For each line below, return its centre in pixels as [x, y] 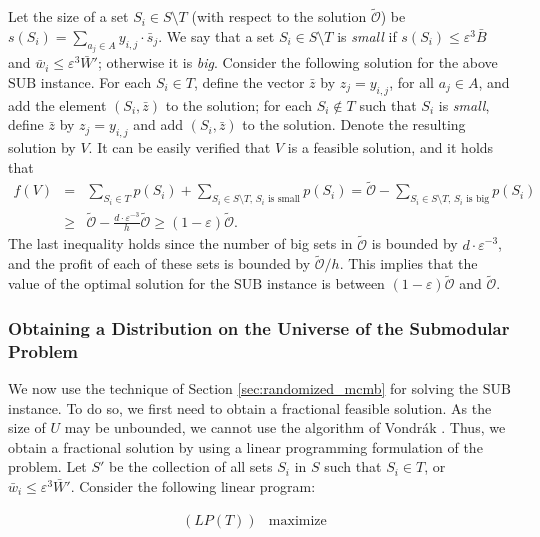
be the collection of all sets [191, 466]
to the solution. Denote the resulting [354, 124]
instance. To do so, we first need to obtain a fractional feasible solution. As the [250, 407]
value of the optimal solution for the [119, 283]
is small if [367, 35]
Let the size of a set [68, 16]
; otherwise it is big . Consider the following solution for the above [297, 62]
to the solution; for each [239, 104]
